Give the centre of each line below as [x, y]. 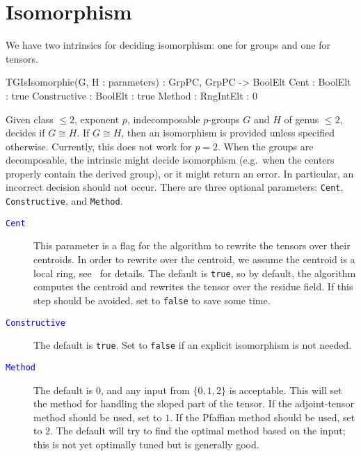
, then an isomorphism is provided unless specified [228, 133]
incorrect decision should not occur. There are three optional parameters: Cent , [175, 187]
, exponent [97, 119]
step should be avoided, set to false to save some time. [152, 300]
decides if [25, 133]
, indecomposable [163, 119]
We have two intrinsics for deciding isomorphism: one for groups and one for [168, 45]
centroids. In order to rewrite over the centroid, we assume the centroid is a [194, 259]
